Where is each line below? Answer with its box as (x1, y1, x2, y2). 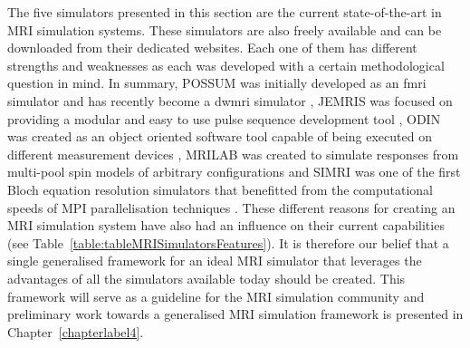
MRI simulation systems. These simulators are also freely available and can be (7, 20, 442, 39)
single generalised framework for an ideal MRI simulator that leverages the (7, 251, 422, 270)
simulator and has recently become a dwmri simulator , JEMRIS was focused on (7, 91, 453, 110)
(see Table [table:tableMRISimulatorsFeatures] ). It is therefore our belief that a (7, 233, 449, 252)
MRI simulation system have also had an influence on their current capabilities (7, 216, 445, 235)
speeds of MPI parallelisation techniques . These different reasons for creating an (7, 198, 456, 217)
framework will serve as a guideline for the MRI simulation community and (7, 286, 425, 305)
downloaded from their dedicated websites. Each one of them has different (7, 38, 417, 57)
